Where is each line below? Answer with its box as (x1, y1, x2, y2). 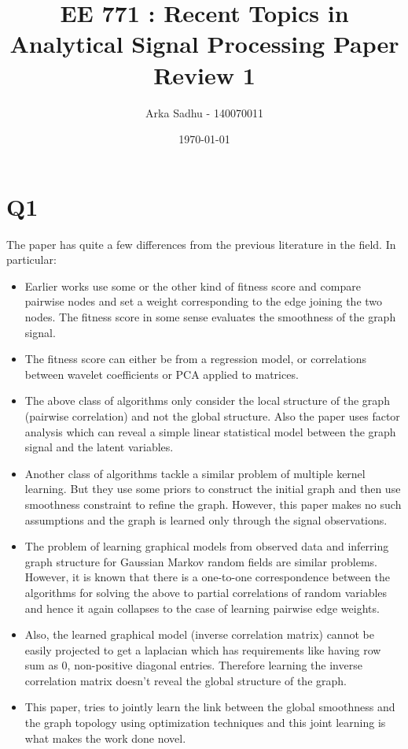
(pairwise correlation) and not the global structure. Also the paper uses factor (24, 407, 400, 424)
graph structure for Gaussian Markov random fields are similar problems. (24, 553, 377, 569)
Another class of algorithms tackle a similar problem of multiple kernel (24, 465, 366, 481)
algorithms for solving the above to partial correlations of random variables (24, 584, 388, 600)
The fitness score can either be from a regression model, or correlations (24, 350, 367, 367)
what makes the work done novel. (24, 729, 186, 746)
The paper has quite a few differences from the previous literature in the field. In (6, 235, 396, 252)
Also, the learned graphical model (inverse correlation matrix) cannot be (24, 626, 374, 643)
